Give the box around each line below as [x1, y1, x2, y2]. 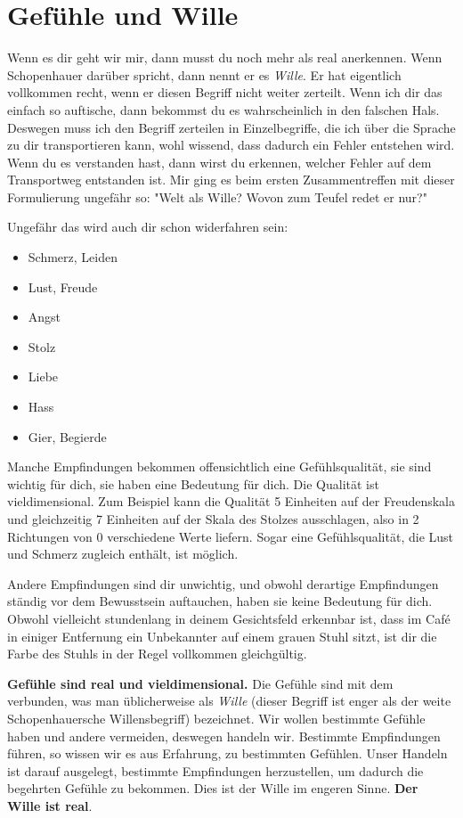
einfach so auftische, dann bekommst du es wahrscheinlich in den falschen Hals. [7, 100, 440, 119]
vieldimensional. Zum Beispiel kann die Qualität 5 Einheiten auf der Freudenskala [7, 492, 456, 511]
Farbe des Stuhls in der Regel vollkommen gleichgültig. [7, 644, 307, 663]
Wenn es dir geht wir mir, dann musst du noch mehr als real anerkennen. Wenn [7, 48, 443, 67]
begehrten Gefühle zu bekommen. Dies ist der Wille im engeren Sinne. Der [7, 779, 418, 798]
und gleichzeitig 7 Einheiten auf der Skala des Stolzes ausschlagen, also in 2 [7, 510, 419, 528]
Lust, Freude [28, 277, 98, 296]
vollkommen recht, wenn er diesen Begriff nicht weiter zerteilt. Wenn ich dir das [7, 83, 443, 102]
